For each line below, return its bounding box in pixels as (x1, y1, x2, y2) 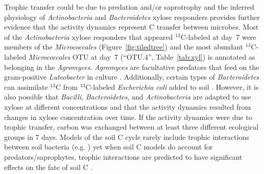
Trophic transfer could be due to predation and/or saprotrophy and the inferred (4, 2, 254, 12)
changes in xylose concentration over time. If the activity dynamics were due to (4, 111, 252, 122)
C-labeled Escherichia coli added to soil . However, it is (85, 81, 259, 92)
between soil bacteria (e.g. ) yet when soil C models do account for (4, 141, 213, 152)
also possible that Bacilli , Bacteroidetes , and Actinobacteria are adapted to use (4, 91, 251, 102)
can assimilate (4, 81, 48, 92)
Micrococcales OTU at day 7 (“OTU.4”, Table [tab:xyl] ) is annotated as (28, 51, 255, 62)
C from (55, 81, 78, 92)
